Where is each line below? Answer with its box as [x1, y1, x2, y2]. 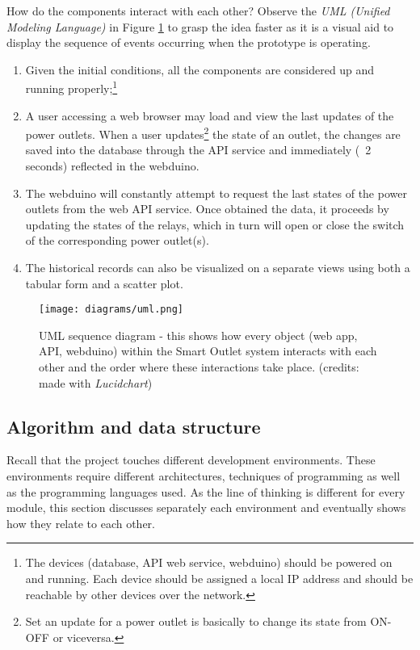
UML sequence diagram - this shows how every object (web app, [39, 326, 358, 343]
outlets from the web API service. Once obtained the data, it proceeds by [25, 200, 389, 217]
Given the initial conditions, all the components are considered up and [25, 61, 375, 78]
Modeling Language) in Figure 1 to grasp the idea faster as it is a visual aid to [6, 18, 394, 35]
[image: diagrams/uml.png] [39, 304, 183, 316]
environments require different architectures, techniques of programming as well [6, 468, 401, 484]
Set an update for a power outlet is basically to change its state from [25, 613, 367, 630]
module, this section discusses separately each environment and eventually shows [6, 499, 406, 516]
